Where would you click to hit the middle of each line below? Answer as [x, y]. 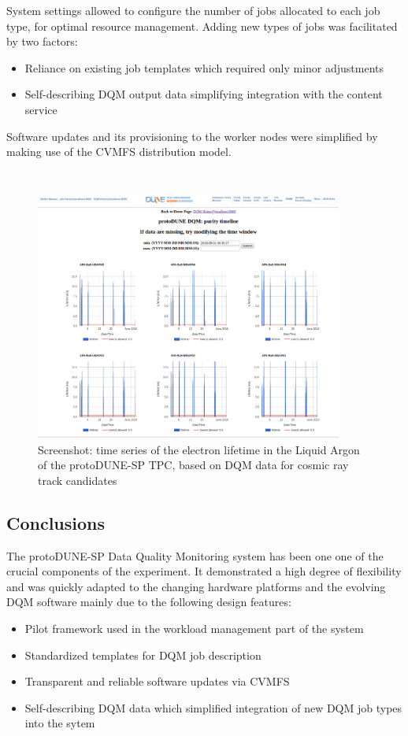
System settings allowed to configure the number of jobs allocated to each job [193, 10]
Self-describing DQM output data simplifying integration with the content [204, 94]
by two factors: [42, 41]
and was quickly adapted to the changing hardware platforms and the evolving [196, 586]
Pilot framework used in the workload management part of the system [194, 628]
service [41, 109]
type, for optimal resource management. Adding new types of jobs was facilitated [202, 26]
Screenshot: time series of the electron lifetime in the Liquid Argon [199, 449]
